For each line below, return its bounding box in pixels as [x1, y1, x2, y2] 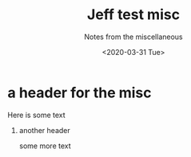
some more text [18, 141, 71, 151]
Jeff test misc [86, 6, 181, 24]
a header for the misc [7, 84, 152, 101]
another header [18, 125, 70, 135]
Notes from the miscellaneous [84, 32, 183, 41]
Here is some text [7, 110, 66, 120]
